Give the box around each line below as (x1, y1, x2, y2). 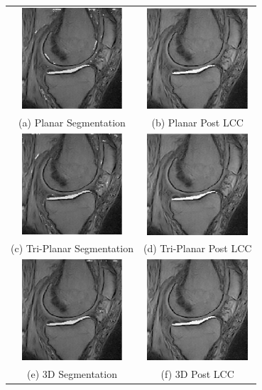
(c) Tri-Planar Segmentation (11, 241, 133, 256)
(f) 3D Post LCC (160, 366, 234, 381)
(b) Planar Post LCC (151, 114, 244, 129)
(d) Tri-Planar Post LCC (143, 241, 252, 256)
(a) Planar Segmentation (18, 114, 126, 129)
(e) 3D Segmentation (27, 366, 117, 381)
